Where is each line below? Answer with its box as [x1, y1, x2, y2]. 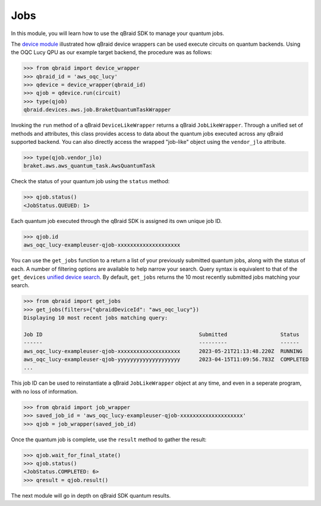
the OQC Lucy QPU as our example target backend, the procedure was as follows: [11, 49, 212, 56]
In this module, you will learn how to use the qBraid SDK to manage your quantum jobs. [11, 30, 225, 37]
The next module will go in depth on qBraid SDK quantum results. [11, 492, 171, 499]
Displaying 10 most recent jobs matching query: [23, 315, 168, 321]
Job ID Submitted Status [23, 331, 300, 338]
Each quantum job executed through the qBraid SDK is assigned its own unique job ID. [11, 217, 222, 224]
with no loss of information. [11, 388, 78, 395]
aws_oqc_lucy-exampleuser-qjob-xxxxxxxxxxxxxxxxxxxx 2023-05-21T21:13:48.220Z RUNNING [23, 348, 303, 354]
